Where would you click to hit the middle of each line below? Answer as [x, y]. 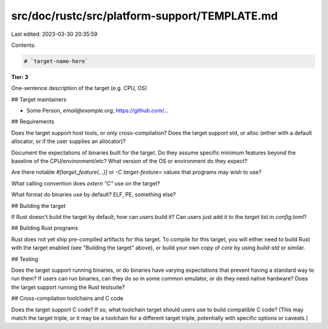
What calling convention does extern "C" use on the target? [86, 183]
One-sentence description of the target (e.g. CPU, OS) [79, 88]
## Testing [25, 259]
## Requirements [33, 122]
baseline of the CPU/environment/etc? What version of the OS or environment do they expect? [129, 161]
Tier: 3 [20, 77]
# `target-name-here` [56, 61]
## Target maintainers [39, 99]
